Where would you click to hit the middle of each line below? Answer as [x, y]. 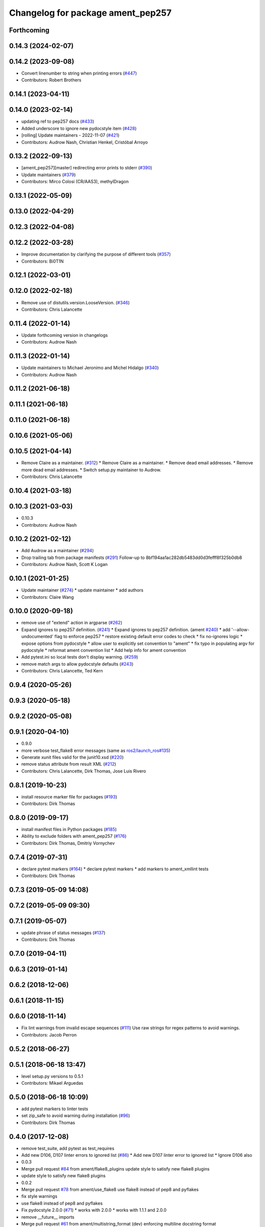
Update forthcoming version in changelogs [65, 335]
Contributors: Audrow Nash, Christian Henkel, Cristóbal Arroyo [85, 142]
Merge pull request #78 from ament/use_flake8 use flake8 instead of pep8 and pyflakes [110, 1189]
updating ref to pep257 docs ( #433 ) [58, 121]
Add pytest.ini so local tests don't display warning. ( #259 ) [80, 657]
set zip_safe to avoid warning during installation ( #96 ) [76, 1116]
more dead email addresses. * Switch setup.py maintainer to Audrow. [91, 470]
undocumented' [37, 637]
